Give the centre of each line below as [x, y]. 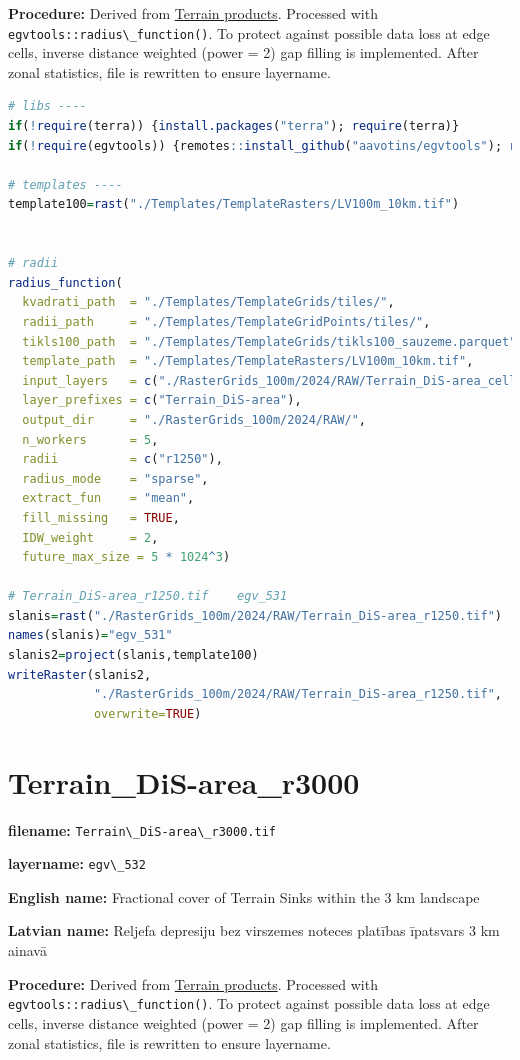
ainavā [27, 950]
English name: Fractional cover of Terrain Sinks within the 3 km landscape [244, 896]
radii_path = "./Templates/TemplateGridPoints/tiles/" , [226, 321]
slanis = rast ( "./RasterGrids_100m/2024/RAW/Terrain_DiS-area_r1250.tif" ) [255, 615]
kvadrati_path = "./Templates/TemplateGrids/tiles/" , [208, 302]
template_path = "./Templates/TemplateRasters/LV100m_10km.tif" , [248, 361]
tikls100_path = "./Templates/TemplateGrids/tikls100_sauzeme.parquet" [269, 341]
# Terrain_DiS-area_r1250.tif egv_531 [148, 596]
